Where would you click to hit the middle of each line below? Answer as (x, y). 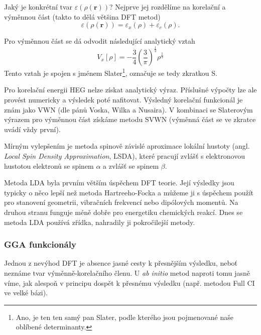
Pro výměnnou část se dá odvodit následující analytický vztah (100, 41)
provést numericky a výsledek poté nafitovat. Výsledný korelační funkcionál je (123, 99)
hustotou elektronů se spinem (49, 165)
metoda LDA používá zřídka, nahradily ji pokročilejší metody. (100, 222)
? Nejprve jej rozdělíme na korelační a (168, 7)
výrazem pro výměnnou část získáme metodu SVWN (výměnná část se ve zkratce (130, 119)
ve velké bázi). (26, 293)
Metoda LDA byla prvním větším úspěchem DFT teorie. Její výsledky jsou (119, 183)
